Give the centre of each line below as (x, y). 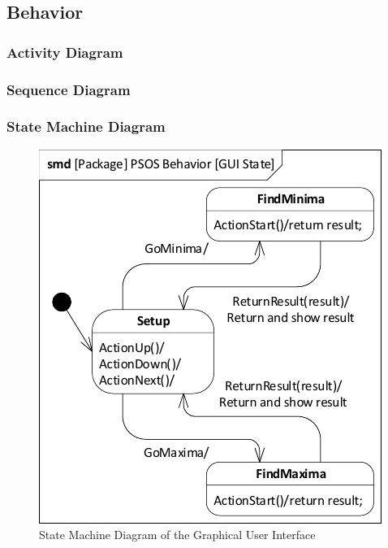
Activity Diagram (65, 52)
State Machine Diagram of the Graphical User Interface (177, 535)
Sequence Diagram (69, 89)
